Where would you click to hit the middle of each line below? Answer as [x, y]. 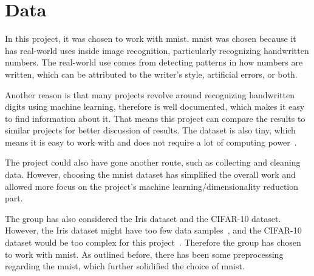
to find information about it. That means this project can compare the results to [155, 118]
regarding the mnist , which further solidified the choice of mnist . [125, 266]
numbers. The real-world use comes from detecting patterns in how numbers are [154, 62]
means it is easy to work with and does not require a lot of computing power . [151, 142]
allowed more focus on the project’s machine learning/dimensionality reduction [152, 186]
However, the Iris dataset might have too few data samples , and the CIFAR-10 [153, 230]
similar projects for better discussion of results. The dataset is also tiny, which [150, 130]
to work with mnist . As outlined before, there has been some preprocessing [144, 254]
